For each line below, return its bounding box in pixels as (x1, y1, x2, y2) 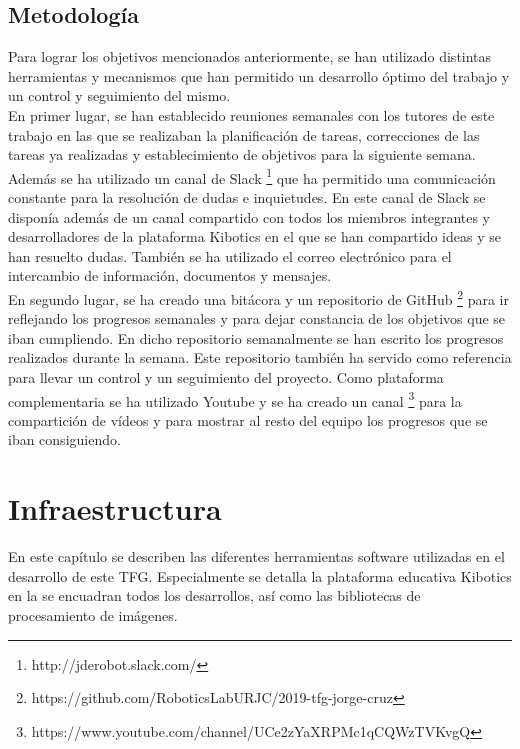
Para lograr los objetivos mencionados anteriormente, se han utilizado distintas (8, 46, 492, 67)
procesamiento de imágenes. (8, 604, 178, 625)
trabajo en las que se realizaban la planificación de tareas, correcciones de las (8, 124, 480, 145)
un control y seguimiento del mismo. (8, 85, 231, 106)
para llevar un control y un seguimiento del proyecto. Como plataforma (8, 367, 444, 388)
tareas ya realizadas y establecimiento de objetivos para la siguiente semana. (8, 144, 476, 165)
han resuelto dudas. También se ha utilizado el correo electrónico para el (8, 245, 452, 266)
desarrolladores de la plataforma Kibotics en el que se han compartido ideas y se (8, 226, 501, 247)
